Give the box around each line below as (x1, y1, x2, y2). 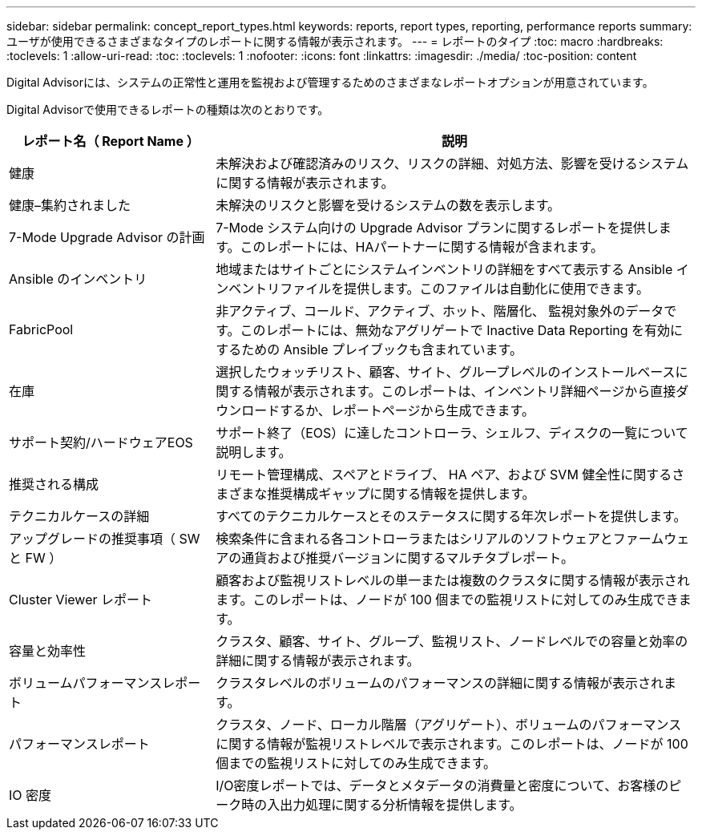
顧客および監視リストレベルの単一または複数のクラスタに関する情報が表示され (216, 572, 690, 588)
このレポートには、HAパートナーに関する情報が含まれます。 (240, 239, 603, 255)
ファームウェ (612, 531, 690, 547)
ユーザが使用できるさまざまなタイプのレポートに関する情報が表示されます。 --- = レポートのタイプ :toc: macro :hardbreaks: (6, 34, 664, 48)
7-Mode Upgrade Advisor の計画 (9, 229, 205, 245)
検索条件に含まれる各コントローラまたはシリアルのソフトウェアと (216, 531, 613, 547)
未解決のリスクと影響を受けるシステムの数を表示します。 (216, 197, 561, 213)
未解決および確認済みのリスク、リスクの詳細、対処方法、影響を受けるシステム (216, 155, 689, 172)
